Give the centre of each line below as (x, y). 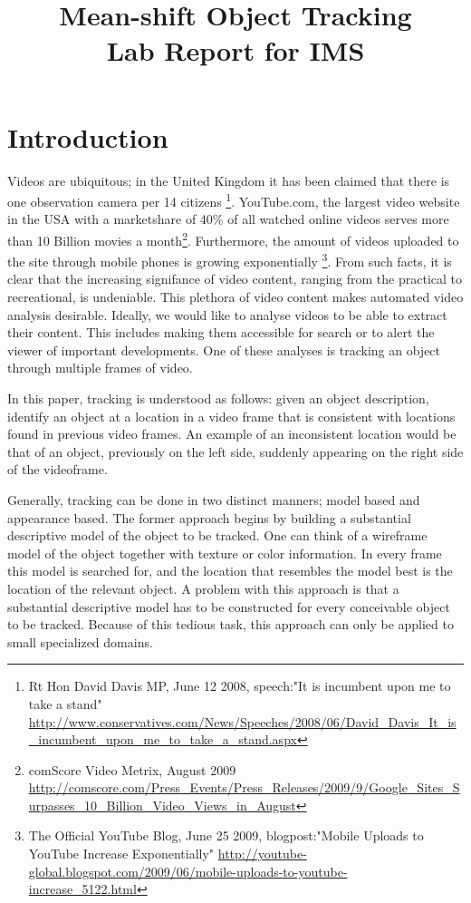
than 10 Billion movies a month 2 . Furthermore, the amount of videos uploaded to (233, 238)
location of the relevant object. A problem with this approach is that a (203, 588)
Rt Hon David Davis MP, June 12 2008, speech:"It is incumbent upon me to (240, 686)
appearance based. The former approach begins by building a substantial (209, 517)
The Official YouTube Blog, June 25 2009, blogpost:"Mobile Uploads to (226, 835)
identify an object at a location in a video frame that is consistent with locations (231, 416)
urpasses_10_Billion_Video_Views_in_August (162, 805)
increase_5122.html (82, 889)
